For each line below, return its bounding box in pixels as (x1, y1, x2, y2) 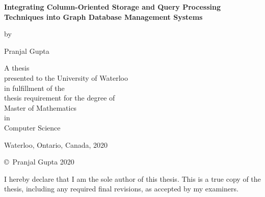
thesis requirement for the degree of (4, 92, 115, 103)
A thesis (4, 62, 30, 73)
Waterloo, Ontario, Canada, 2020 (4, 139, 108, 150)
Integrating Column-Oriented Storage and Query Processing (4, 2, 221, 12)
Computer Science (4, 122, 61, 133)
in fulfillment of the (4, 82, 65, 93)
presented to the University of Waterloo (4, 72, 128, 83)
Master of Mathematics (4, 102, 77, 113)
